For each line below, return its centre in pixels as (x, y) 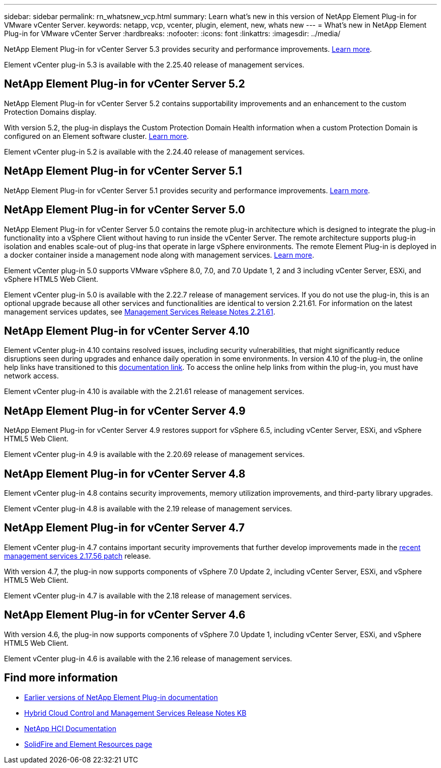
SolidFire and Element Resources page (88, 744)
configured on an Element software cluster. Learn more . (97, 136)
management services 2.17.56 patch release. (78, 556)
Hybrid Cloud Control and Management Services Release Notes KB (135, 713)
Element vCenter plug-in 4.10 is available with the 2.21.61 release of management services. (154, 392)
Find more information (61, 678)
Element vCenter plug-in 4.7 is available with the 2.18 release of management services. (148, 595)
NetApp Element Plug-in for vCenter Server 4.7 (125, 528)
